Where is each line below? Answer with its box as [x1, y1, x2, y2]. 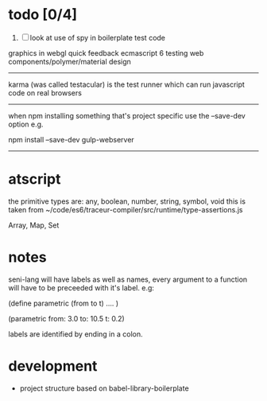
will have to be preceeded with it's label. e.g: [8, 282, 155, 292]
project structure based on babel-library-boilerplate [19, 383, 189, 393]
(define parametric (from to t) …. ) [8, 298, 119, 308]
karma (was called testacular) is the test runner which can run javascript [8, 80, 245, 89]
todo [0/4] [8, 6, 78, 24]
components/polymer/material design [8, 56, 131, 66]
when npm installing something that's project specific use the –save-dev [8, 111, 246, 120]
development [8, 357, 98, 375]
